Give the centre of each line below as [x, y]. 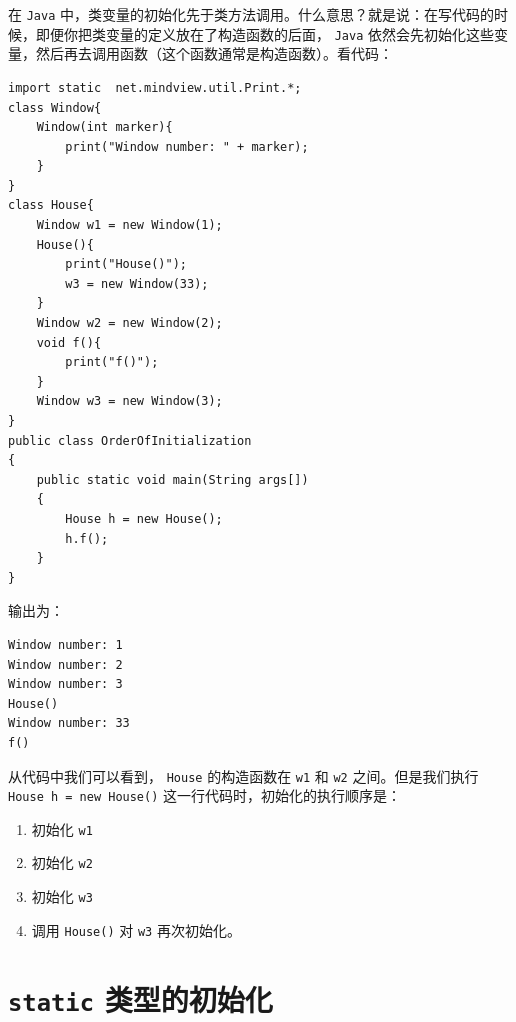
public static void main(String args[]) [172, 479]
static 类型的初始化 [140, 998]
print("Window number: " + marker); [187, 146]
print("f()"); [112, 362]
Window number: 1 [65, 644]
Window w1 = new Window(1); [129, 225]
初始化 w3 [62, 896]
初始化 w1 [62, 828]
